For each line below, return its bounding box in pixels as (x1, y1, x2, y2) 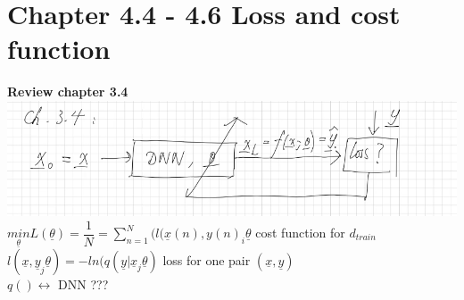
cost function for (255, 223, 345, 241)
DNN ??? (58, 274, 109, 293)
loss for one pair (162, 250, 251, 269)
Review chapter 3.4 (7, 82, 128, 101)
